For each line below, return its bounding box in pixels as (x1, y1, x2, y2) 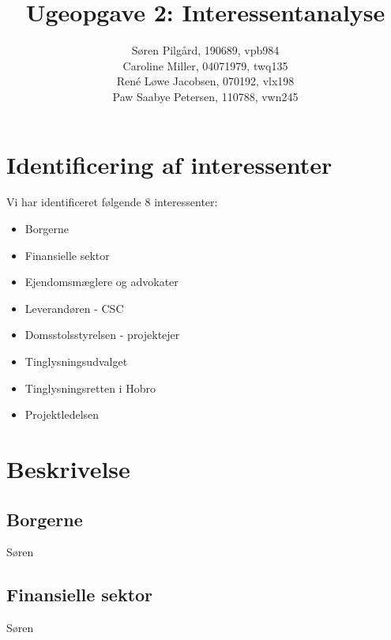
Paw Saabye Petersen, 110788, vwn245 (112, 88, 299, 104)
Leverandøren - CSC (24, 299, 124, 316)
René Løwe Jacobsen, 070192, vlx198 (116, 73, 295, 89)
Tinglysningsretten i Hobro (24, 379, 156, 396)
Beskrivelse (6, 452, 130, 484)
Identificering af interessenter (6, 148, 333, 180)
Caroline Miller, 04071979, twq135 (122, 57, 288, 73)
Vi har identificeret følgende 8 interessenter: (6, 194, 218, 210)
